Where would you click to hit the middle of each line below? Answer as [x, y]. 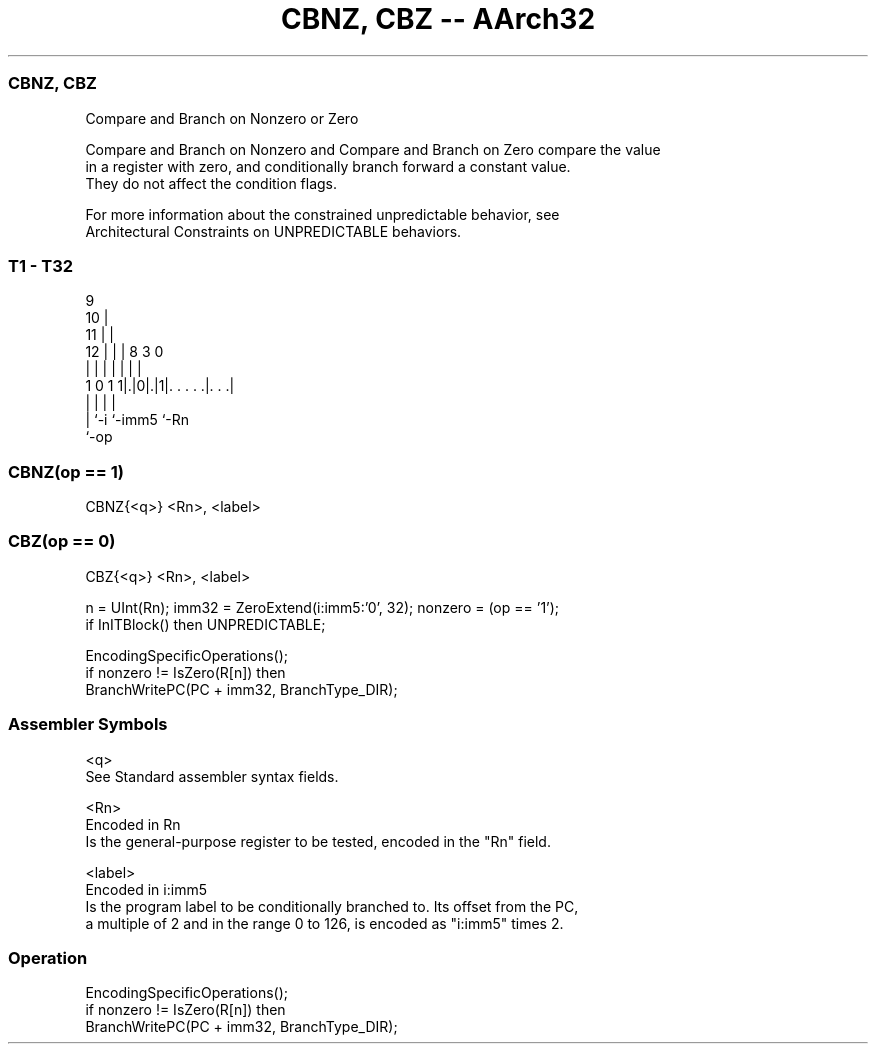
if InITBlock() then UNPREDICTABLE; [205, 624]
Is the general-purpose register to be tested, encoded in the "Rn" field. [318, 841]
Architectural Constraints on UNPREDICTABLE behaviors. [273, 231]
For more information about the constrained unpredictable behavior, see [322, 214]
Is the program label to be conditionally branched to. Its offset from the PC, [332, 906]
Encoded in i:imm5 [146, 889]
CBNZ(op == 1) [66, 471]
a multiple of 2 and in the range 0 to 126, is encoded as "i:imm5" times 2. [324, 923]
